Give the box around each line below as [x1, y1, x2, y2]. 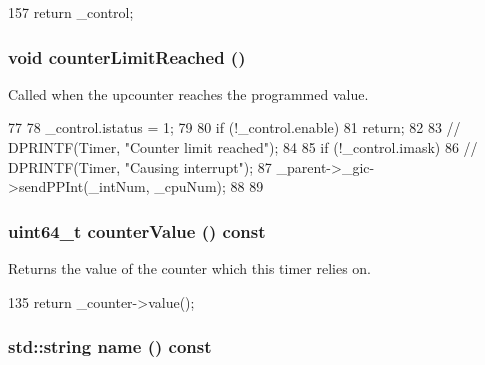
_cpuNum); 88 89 [154, 176, 264, 197]
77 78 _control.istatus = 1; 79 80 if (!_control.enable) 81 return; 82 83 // [8, 117, 461, 138]
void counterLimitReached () [8, 44, 246, 69]
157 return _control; [8, 2, 134, 22]
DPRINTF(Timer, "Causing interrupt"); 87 [8, 156, 272, 177]
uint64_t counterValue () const [8, 218, 266, 243]
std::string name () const [8, 334, 212, 359]
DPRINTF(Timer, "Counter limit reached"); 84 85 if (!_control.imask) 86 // [8, 137, 478, 157]
